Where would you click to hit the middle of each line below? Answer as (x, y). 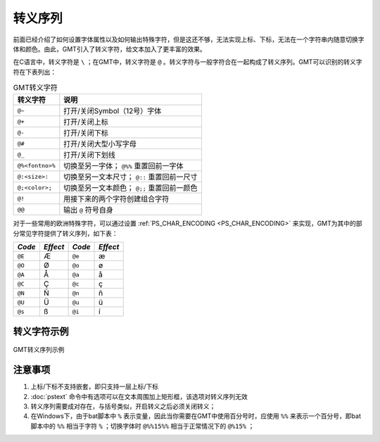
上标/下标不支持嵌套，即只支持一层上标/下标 (95, 386)
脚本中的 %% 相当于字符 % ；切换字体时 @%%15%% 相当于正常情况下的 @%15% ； (142, 426)
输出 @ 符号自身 (89, 210)
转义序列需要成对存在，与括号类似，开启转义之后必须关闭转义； (123, 406)
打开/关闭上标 (86, 122)
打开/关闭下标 (86, 133)
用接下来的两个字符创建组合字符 (116, 199)
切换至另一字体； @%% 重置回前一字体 (123, 166)
